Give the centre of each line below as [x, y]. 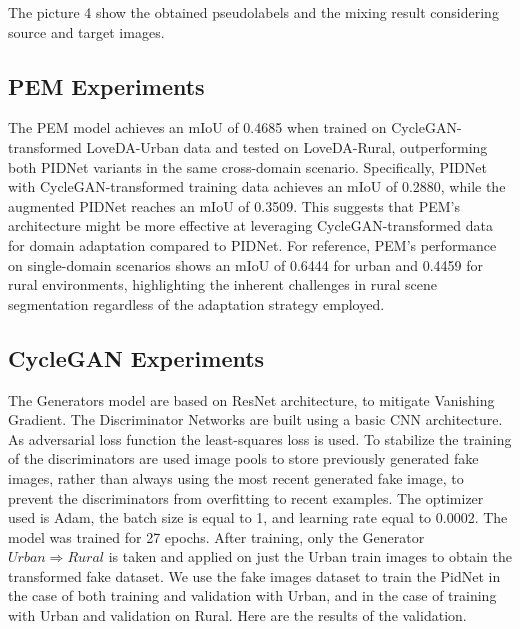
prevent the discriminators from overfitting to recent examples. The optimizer [246, 497]
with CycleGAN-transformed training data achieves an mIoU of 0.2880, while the [257, 186]
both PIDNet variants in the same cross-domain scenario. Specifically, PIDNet [247, 166]
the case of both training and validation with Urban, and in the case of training [252, 595]
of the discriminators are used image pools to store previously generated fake [243, 458]
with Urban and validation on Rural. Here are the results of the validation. [237, 615]
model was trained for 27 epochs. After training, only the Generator [216, 536]
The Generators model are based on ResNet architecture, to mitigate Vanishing [251, 399]
